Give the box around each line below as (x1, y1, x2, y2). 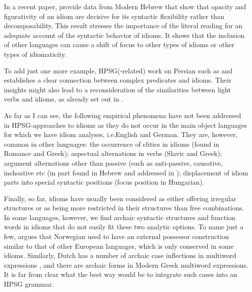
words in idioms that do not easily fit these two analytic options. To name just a (4, 222, 244, 232)
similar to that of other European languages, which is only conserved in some (4, 240, 234, 251)
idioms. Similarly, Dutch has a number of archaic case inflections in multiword (4, 250, 236, 260)
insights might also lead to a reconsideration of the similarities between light (4, 84, 231, 94)
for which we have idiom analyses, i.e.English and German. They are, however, (4, 129, 238, 139)
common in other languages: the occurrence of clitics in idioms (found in (4, 138, 219, 149)
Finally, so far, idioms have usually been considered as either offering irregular (4, 193, 236, 203)
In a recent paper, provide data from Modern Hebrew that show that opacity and (4, 1, 246, 11)
